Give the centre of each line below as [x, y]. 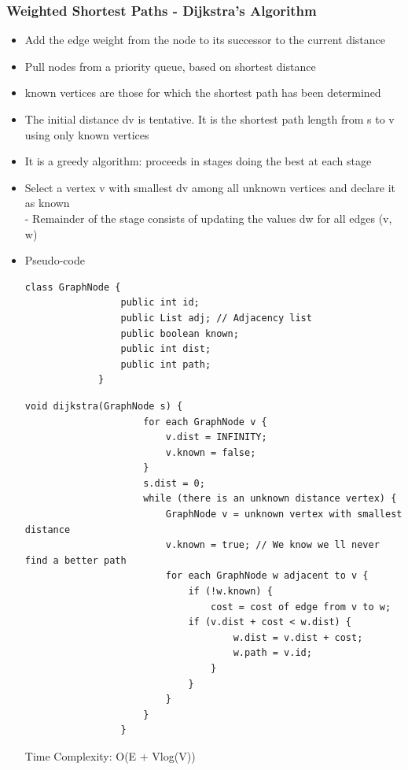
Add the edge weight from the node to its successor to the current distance [205, 40]
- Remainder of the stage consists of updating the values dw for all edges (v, [208, 218]
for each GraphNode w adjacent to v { [267, 576]
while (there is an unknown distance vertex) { [270, 499]
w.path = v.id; [272, 653]
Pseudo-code [55, 260]
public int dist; [166, 349]
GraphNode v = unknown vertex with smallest [284, 515]
